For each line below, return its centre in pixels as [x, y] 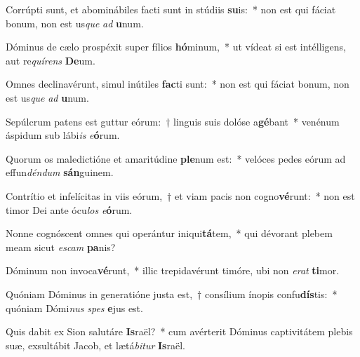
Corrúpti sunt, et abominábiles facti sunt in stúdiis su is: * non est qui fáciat [171, 9]
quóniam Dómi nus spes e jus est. [74, 308]
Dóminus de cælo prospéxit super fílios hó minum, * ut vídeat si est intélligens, [176, 47]
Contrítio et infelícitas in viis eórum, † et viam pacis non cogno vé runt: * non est [180, 195]
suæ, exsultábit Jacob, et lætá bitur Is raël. [95, 345]
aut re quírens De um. [51, 60]
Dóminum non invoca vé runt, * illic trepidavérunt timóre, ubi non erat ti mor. [173, 270]
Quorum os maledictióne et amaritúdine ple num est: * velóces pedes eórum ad [176, 158]
